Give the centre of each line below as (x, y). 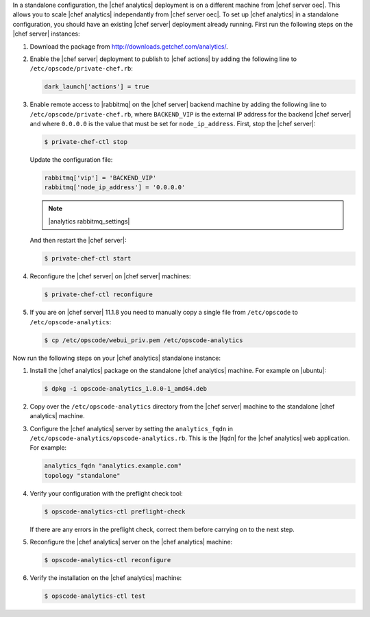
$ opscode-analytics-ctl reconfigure (108, 560)
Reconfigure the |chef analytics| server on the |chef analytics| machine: (131, 542)
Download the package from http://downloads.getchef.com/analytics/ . (129, 46)
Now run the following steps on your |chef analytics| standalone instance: (116, 358)
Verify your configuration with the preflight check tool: (106, 493)
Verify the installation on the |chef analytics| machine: (106, 578)
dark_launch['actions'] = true (97, 87)
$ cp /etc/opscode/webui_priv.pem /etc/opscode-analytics (144, 340)
